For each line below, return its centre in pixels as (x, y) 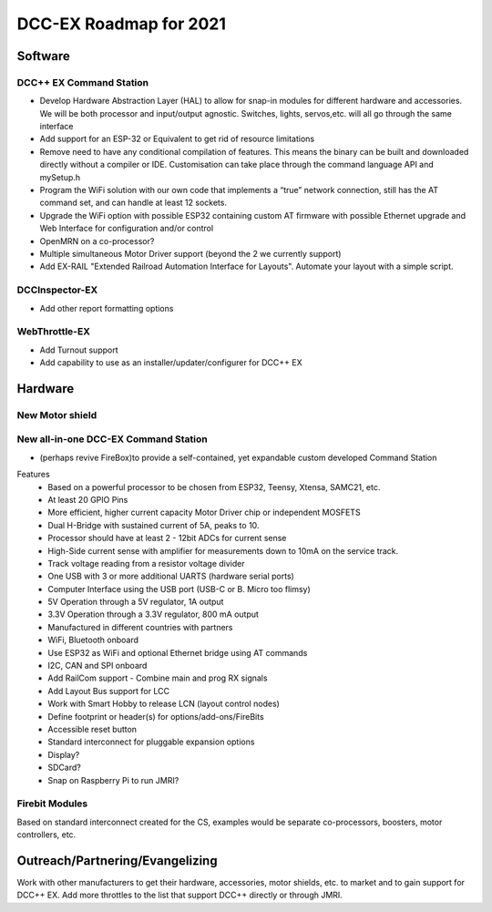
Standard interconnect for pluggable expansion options (151, 742)
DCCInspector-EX (57, 290)
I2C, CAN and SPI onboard (97, 666)
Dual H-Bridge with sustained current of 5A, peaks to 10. (154, 525)
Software (43, 56)
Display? (64, 754)
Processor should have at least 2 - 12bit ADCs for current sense (167, 538)
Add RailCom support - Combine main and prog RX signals (158, 678)
